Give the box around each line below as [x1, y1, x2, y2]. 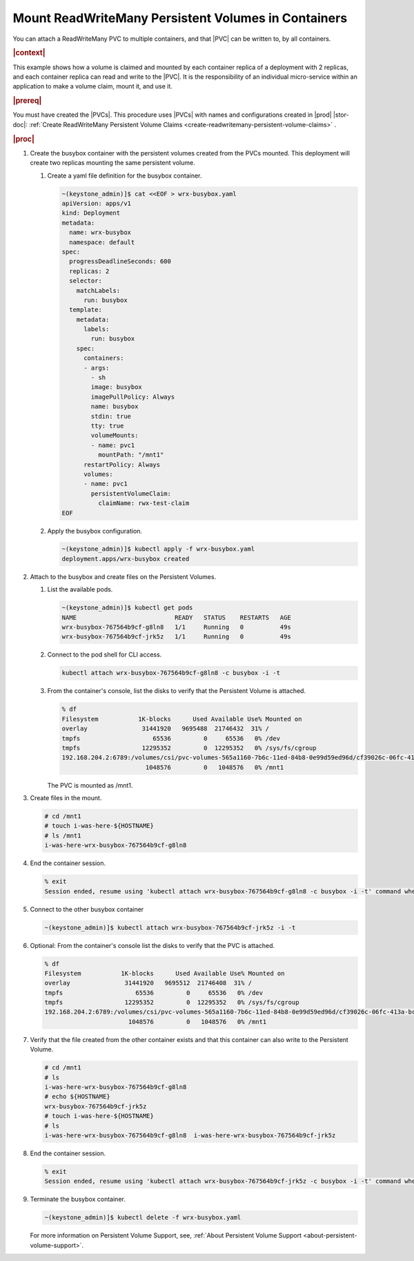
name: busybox [90, 403, 139, 410]
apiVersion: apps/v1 [61, 200, 131, 207]
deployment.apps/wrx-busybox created [61, 555, 190, 562]
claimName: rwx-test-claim [97, 500, 190, 507]
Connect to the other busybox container [30, 905, 144, 913]
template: [69, 306, 103, 314]
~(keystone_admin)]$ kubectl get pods [61, 604, 193, 611]
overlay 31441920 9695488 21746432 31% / [61, 725, 270, 732]
